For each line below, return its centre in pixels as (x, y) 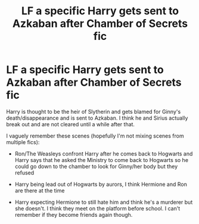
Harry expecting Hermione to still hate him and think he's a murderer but (104, 202)
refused (24, 172)
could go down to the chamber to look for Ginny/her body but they (96, 166)
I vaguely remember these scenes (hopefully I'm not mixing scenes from (95, 136)
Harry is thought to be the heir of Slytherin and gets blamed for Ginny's (94, 111)
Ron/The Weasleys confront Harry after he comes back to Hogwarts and (104, 154)
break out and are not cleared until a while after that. (71, 124)
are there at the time (40, 190)
